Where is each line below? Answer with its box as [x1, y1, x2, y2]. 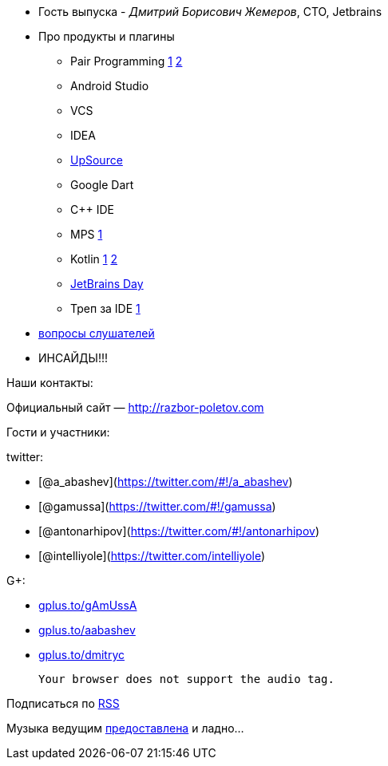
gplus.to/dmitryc [38, 648, 125, 661]
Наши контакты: [6, 376, 93, 389]
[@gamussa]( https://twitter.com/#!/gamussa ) [38, 499, 276, 513]
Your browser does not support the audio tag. [38, 673, 335, 685]
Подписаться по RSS [6, 697, 120, 710]
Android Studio [70, 79, 149, 93]
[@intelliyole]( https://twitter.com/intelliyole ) [38, 549, 266, 563]
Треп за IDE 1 [70, 302, 141, 315]
